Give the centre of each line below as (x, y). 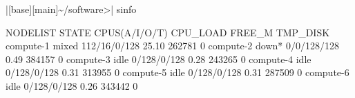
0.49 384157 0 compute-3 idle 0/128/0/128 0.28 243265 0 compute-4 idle (159, 59)
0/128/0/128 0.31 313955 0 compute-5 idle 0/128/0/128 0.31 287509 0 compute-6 (177, 72)
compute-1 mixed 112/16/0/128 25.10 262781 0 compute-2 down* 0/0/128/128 (172, 46)
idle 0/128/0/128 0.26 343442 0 (72, 85)
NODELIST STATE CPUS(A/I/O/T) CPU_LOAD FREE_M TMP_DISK (168, 32)
